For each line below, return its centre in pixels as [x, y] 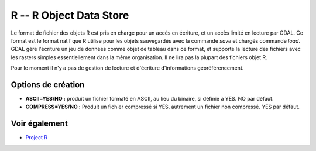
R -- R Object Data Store [70, 15]
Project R [37, 138]
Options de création [48, 85]
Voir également [39, 124]
